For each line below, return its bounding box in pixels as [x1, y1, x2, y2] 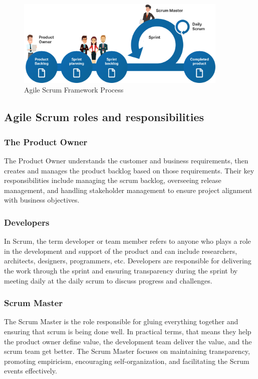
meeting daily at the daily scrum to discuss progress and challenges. [4, 275, 212, 286]
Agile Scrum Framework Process [24, 84, 124, 95]
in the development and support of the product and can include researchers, [4, 245, 237, 256]
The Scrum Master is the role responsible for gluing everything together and [4, 316, 238, 327]
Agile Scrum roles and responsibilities [4, 109, 204, 125]
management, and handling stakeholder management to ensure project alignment [4, 184, 252, 195]
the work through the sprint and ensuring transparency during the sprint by [4, 265, 238, 276]
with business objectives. [4, 195, 80, 205]
